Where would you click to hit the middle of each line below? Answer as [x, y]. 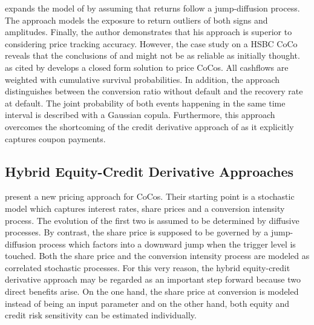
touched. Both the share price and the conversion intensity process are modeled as [157, 256]
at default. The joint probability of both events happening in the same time [145, 103]
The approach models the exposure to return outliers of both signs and [136, 20]
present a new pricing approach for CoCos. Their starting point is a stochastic [150, 196]
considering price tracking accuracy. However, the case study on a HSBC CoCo [151, 43]
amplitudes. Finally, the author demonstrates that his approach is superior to [149, 32]
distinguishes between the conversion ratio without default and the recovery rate [154, 91]
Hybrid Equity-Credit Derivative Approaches [149, 171]
